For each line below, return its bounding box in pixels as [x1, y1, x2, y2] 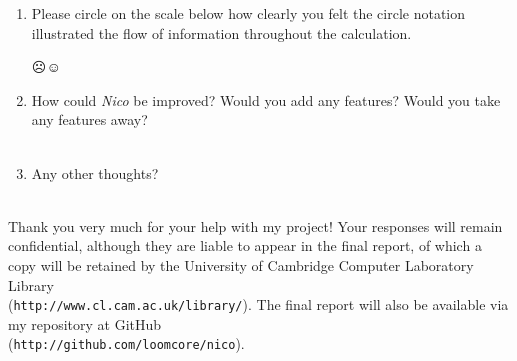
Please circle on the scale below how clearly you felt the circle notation [31, 3, 466, 23]
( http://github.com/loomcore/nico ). [8, 333, 245, 354]
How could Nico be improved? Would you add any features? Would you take [31, 89, 501, 110]
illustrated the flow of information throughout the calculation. [31, 22, 412, 43]
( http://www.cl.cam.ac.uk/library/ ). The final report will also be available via [8, 294, 509, 315]
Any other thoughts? [31, 162, 159, 183]
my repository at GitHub [8, 313, 162, 334]
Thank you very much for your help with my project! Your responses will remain [8, 215, 503, 236]
